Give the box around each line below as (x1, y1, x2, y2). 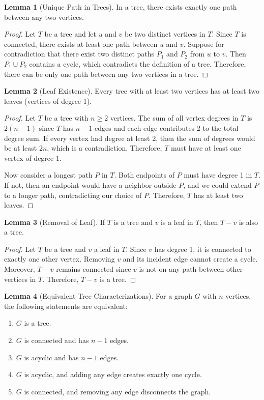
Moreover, (4, 264, 35, 274)
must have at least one (170, 142, 241, 153)
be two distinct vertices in (125, 28, 206, 39)
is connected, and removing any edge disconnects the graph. (24, 386, 211, 396)
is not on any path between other (139, 264, 243, 274)
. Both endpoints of (114, 169, 174, 180)
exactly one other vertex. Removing (4, 253, 115, 264)
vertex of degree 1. (4, 152, 62, 163)
